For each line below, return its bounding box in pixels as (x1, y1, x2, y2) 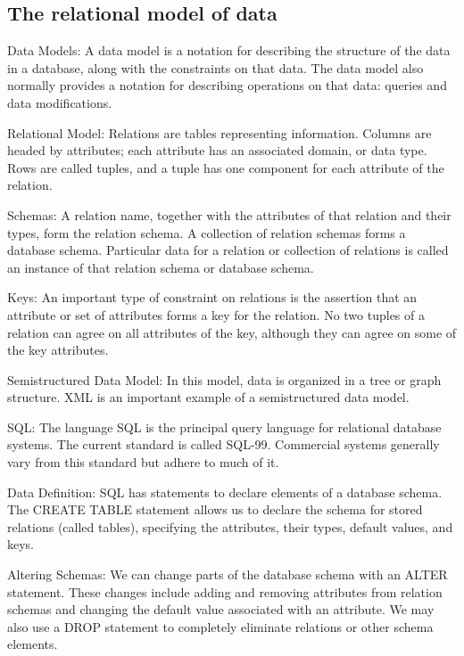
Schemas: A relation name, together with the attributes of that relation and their (7, 205, 452, 224)
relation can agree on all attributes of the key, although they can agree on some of (7, 323, 457, 341)
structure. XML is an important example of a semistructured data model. (7, 388, 410, 406)
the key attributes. (7, 340, 109, 359)
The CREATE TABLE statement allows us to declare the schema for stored (7, 500, 423, 519)
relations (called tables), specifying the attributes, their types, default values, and (7, 517, 453, 536)
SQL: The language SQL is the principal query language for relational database (7, 417, 442, 436)
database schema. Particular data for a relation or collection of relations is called (7, 241, 449, 259)
